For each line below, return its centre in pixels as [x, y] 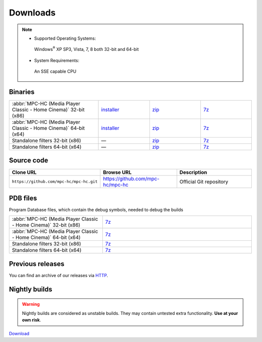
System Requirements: [57, 60]
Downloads [32, 13]
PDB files [23, 198]
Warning [31, 304]
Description [193, 172]
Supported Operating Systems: [65, 38]
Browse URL [117, 172]
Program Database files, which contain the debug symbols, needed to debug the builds [96, 210]
